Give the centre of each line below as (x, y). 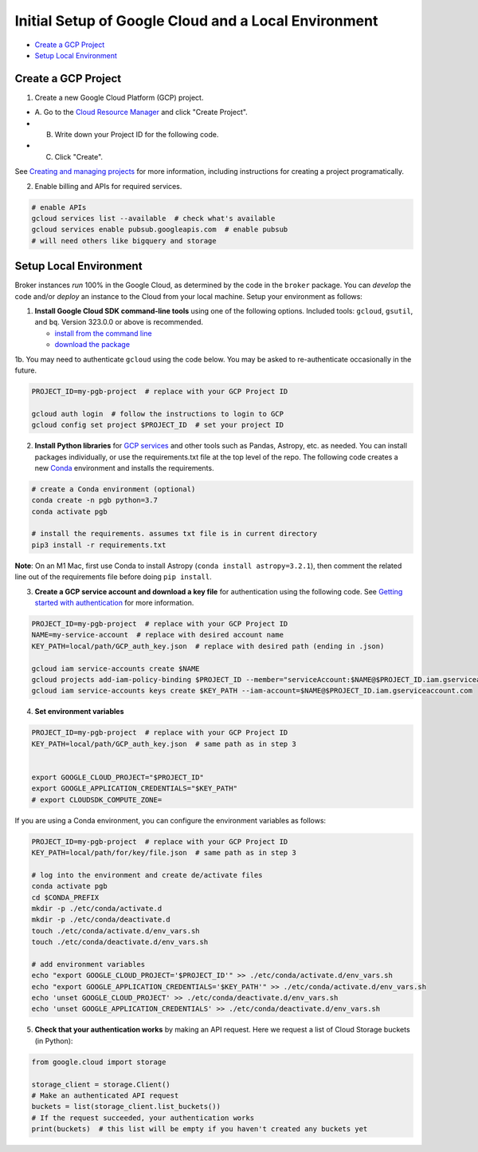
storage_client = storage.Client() (101, 1084)
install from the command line (103, 333)
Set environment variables (79, 712)
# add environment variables (88, 964)
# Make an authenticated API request (105, 1095)
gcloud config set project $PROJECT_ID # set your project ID (158, 425)
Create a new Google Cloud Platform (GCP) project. (119, 97)
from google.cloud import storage (99, 1062)
